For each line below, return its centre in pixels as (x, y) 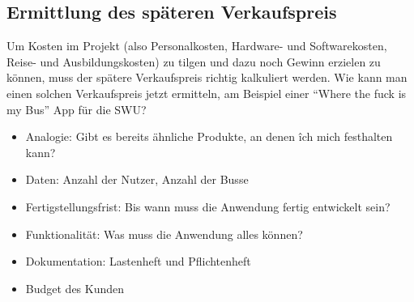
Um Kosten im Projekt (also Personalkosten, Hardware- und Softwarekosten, (197, 46)
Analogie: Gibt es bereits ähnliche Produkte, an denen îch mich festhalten (209, 136)
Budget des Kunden (75, 288)
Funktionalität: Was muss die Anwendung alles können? (164, 234)
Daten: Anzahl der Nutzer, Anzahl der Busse (137, 179)
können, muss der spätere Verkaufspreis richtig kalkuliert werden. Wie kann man (207, 77)
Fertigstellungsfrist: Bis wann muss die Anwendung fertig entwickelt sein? (208, 206)
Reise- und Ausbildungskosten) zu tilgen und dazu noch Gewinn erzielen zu (194, 61)
